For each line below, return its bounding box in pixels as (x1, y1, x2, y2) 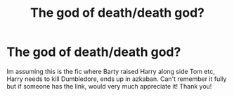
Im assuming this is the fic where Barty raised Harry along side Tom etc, (6, 67, 215, 75)
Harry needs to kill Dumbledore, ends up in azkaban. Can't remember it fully (6, 75, 227, 83)
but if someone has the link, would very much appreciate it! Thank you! (6, 82, 212, 90)
